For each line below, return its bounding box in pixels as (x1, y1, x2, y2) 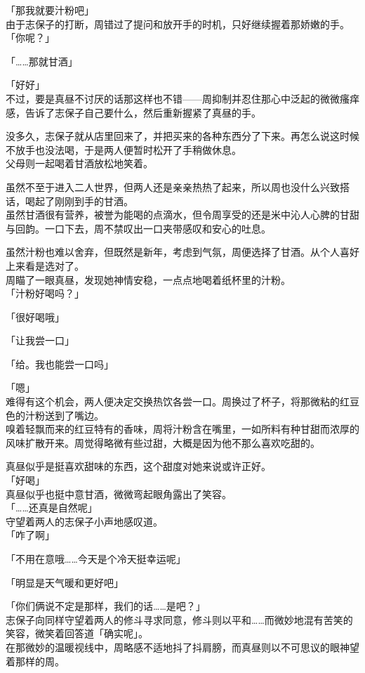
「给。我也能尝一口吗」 (6, 356, 114, 371)
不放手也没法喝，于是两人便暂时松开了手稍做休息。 (6, 142, 241, 157)
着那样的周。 (6, 653, 65, 668)
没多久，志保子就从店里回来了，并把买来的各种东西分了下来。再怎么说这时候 (6, 129, 359, 143)
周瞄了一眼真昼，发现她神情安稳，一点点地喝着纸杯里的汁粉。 (6, 272, 291, 287)
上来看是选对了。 (6, 258, 84, 273)
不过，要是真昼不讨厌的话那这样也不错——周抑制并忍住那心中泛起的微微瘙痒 (6, 91, 359, 105)
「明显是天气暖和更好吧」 (6, 575, 124, 589)
